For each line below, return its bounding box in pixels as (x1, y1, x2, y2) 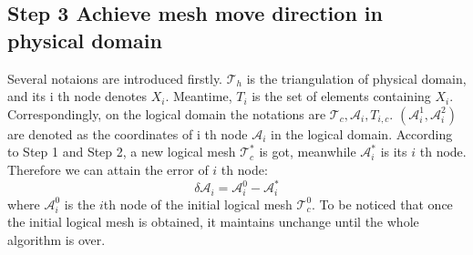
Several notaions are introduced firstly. (7, 68, 223, 87)
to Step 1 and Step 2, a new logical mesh (7, 142, 236, 161)
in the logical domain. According (271, 124, 453, 143)
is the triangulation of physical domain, (246, 68, 467, 87)
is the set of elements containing (252, 87, 431, 106)
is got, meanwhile (259, 142, 356, 161)
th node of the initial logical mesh (103, 194, 293, 213)
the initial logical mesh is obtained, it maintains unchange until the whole (7, 212, 419, 231)
